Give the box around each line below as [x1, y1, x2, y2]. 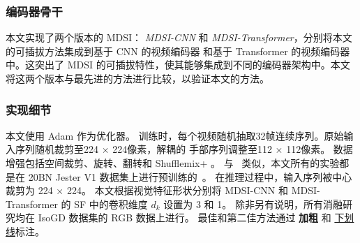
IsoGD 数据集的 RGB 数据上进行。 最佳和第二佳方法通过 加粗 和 [38, 210, 331, 225]
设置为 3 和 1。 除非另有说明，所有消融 [163, 196, 343, 211]
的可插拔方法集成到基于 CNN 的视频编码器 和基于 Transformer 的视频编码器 [6, 43, 350, 58]
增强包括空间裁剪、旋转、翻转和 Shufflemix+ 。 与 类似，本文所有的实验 [6, 156, 340, 170]
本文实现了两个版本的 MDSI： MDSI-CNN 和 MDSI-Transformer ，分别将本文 [6, 30, 352, 45]
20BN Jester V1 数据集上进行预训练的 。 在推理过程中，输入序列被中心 [28, 169, 352, 184]
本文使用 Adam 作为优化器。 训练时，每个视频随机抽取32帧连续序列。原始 [6, 128, 344, 142]
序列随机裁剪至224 [15, 142, 98, 156]
